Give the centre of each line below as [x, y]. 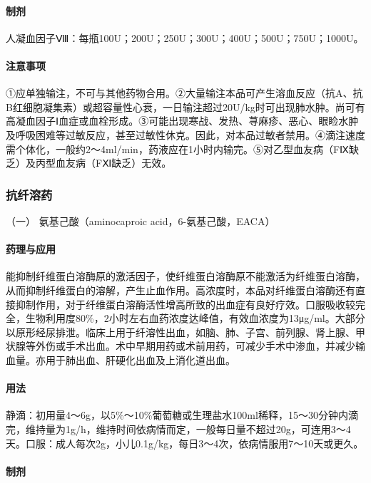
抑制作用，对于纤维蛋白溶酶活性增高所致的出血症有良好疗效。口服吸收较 [185, 304]
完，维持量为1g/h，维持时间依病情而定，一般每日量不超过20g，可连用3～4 [178, 429]
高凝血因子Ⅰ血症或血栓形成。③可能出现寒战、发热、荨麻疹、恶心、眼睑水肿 [182, 121]
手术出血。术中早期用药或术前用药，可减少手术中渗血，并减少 [210, 346]
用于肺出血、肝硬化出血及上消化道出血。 [140, 359]
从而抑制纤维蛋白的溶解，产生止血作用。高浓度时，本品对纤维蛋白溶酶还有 [181, 290]
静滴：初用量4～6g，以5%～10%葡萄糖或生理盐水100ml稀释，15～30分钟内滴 [182, 415]
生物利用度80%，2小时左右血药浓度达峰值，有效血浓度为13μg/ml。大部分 [195, 318]
